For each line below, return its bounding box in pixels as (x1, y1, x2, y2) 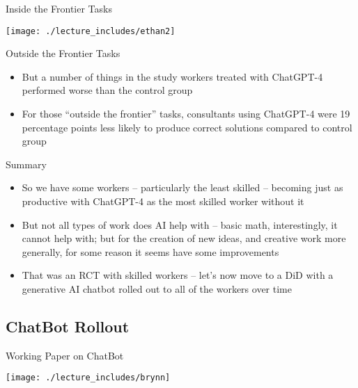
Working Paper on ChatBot (6, 348, 124, 362)
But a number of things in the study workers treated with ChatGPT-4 (22, 69, 323, 83)
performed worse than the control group (22, 83, 193, 97)
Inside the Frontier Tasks (6, 1, 112, 15)
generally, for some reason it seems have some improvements (22, 244, 279, 259)
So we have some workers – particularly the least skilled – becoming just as (22, 180, 343, 195)
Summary (6, 156, 47, 171)
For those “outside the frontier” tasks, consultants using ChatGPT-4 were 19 (22, 106, 350, 121)
